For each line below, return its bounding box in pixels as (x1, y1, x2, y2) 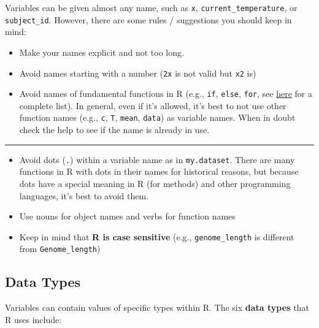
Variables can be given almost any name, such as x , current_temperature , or (5, 1, 298, 13)
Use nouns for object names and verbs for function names (19, 210, 236, 223)
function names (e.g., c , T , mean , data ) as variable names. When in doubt (19, 111, 296, 124)
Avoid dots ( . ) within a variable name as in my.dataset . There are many (19, 153, 295, 166)
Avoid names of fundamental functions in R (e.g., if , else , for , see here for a (19, 87, 313, 100)
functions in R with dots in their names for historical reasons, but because (19, 165, 299, 178)
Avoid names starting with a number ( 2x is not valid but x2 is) (19, 66, 256, 79)
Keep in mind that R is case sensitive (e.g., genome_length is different (19, 230, 294, 243)
